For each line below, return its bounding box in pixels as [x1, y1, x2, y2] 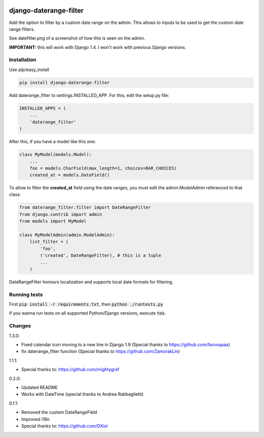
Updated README [21, 384, 58, 390]
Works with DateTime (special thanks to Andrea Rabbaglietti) [21, 391, 144, 397]
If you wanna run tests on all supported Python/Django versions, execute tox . [9, 310, 166, 316]
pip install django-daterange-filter [19, 80, 110, 85]
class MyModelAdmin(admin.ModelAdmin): [19, 232, 115, 238]
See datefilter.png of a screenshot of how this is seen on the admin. [9, 35, 146, 41]
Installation [9, 56, 37, 63]
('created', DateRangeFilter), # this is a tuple [40, 253, 161, 258]
